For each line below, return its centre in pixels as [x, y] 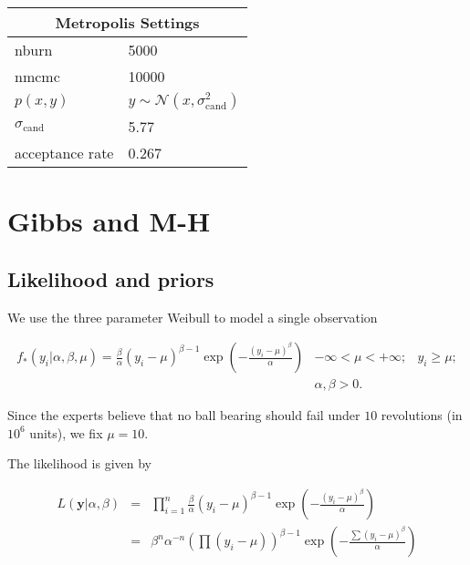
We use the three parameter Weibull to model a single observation [193, 317]
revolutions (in [422, 415]
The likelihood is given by [79, 463]
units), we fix [66, 432]
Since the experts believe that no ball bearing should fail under [184, 415]
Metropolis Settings [127, 22]
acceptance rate [64, 153]
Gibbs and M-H [109, 221]
